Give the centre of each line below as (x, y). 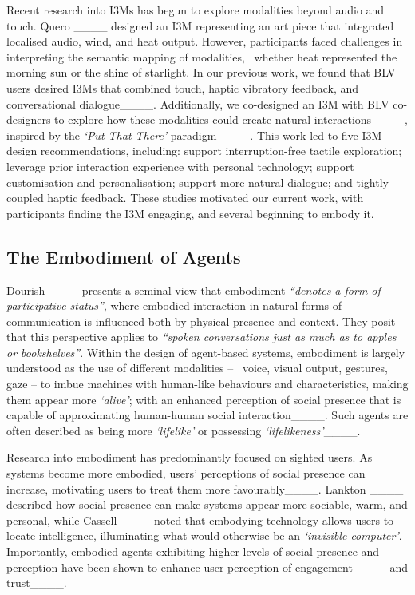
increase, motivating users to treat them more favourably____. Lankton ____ (205, 488)
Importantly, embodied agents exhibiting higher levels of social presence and (193, 551)
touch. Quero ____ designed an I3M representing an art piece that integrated (200, 25)
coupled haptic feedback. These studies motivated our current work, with (185, 198)
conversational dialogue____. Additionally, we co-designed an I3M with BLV (198, 103)
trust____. (37, 583)
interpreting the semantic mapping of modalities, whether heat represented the (202, 56)
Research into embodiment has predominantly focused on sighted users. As (190, 457)
